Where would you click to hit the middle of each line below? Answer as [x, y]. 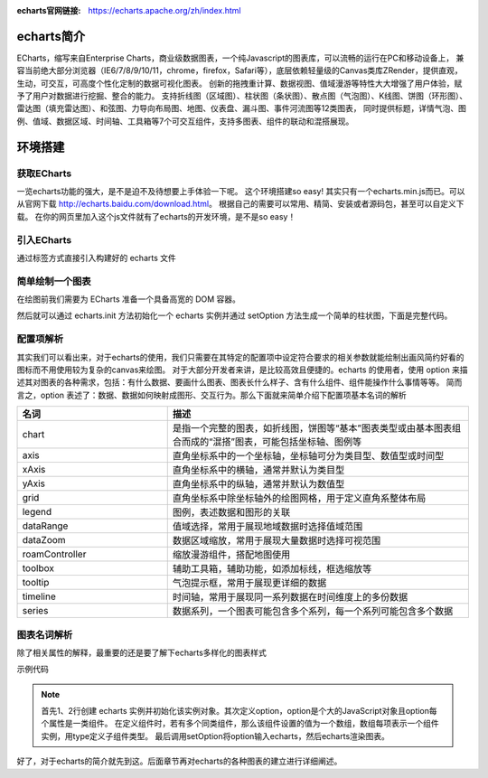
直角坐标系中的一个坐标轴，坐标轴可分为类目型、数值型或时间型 [308, 456]
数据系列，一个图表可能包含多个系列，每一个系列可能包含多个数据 [313, 612]
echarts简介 [51, 36]
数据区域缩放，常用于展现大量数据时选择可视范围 [277, 540]
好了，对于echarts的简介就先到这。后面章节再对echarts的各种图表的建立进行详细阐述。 [179, 761]
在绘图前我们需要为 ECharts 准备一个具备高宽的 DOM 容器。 [129, 299]
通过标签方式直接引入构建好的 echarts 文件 [96, 258]
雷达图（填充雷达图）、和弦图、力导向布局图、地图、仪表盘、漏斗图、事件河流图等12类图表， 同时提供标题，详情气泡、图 [242, 108]
